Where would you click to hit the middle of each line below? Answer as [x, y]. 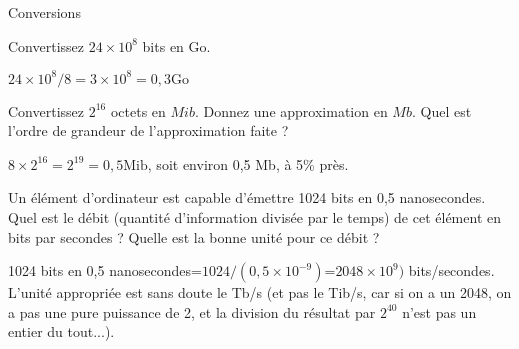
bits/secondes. [451, 270]
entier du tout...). [61, 331]
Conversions [44, 12]
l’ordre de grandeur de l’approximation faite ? [148, 130]
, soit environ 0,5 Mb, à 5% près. [248, 163]
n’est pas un [439, 311]
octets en [138, 110]
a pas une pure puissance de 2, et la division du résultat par [192, 311]
